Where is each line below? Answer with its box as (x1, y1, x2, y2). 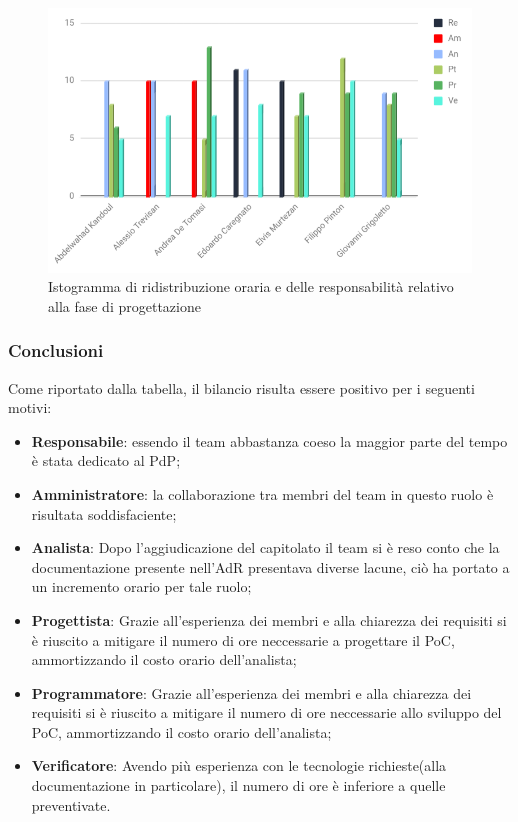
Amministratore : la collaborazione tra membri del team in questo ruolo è (31, 483, 494, 504)
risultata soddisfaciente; (31, 503, 177, 524)
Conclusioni (8, 338, 104, 363)
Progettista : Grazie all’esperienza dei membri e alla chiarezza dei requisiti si (31, 609, 507, 630)
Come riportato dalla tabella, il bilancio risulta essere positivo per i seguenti (8, 377, 475, 398)
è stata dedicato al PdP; (31, 450, 181, 471)
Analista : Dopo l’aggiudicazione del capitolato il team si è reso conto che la (31, 537, 500, 558)
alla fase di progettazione (48, 295, 201, 316)
